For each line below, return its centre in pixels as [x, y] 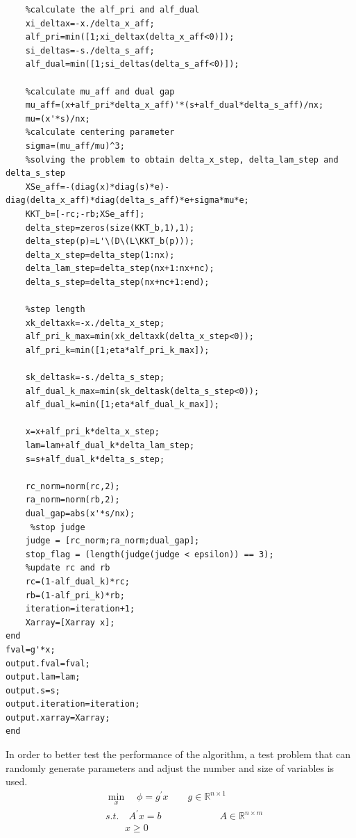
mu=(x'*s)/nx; [58, 118]
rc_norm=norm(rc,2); [73, 486]
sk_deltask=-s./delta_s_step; [95, 378]
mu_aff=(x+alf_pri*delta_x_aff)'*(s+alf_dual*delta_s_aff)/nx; [175, 105]
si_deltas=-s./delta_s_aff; [90, 50]
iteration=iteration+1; [80, 609]
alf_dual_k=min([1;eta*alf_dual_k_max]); [122, 405]
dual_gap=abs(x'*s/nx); [80, 513]
